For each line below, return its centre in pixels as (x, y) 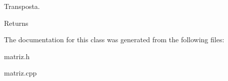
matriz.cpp (20, 73)
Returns (16, 23)
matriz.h (17, 56)
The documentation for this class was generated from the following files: (114, 40)
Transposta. (22, 6)
